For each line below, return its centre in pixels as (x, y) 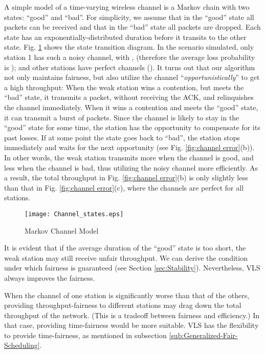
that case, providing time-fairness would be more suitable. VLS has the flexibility (131, 325)
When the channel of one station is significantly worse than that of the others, (127, 295)
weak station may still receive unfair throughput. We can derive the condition (126, 257)
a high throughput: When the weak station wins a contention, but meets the (124, 87)
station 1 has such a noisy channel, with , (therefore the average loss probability (130, 57)
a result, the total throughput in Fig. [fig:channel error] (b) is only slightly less (126, 178)
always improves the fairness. (50, 277)
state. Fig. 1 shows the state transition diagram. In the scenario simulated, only (129, 47)
